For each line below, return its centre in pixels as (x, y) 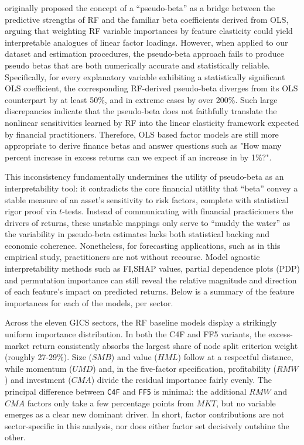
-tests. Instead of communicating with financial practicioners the (178, 211)
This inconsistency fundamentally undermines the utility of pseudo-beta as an (144, 177)
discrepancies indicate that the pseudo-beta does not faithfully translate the (141, 111)
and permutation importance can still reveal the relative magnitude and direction (151, 280)
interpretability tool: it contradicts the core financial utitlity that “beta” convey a (151, 188)
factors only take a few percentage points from (110, 403)
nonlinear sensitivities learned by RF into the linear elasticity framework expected (152, 122)
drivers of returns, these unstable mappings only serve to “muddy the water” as (148, 222)
